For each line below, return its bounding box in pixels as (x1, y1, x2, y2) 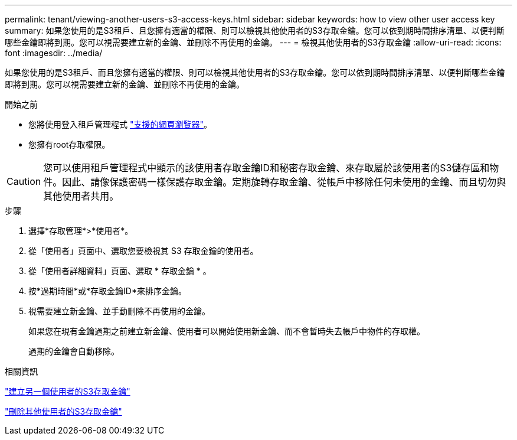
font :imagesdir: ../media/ (5, 48, 103, 58)
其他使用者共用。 (43, 190, 119, 202)
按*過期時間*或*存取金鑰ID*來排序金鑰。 (28, 286, 186, 296)
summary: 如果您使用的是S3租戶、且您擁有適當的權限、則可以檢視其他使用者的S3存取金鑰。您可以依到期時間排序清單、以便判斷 (5, 25, 505, 35)
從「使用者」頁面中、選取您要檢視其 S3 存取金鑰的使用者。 (28, 246, 258, 256)
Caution (6, 175, 41, 187)
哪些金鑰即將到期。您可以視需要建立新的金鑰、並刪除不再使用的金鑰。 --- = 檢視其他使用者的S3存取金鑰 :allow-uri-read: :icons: (5, 37, 502, 47)
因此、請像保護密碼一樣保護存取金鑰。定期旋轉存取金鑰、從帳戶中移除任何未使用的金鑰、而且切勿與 (62, 176, 506, 188)
